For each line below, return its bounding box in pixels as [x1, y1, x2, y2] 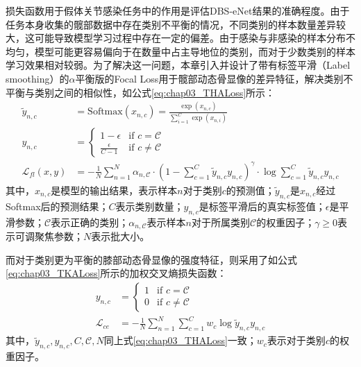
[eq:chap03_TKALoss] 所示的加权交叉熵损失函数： [6, 266, 227, 280]
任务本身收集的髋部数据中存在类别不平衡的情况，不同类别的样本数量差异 [6, 17, 336, 31]
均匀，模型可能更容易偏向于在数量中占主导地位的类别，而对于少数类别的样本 [6, 44, 355, 58]
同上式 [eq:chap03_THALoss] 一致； [103, 333, 257, 348]
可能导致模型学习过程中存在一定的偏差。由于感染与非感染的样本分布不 [34, 31, 355, 45]
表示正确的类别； [51, 214, 129, 229]
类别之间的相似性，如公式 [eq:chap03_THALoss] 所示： [34, 85, 276, 99]
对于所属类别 [192, 214, 251, 229]
